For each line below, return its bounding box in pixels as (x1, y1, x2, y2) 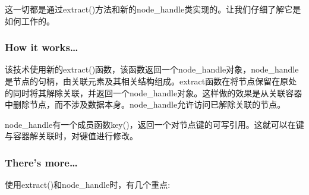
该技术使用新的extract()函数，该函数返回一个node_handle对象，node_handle (5, 63, 299, 76)
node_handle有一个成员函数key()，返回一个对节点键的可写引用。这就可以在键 (5, 118, 304, 130)
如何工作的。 (5, 14, 55, 27)
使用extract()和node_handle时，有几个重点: (5, 178, 171, 191)
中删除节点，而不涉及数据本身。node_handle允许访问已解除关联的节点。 (5, 98, 286, 111)
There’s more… (5, 155, 78, 169)
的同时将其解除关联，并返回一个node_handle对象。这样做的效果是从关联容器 (5, 86, 302, 99)
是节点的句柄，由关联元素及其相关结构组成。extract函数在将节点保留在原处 (5, 75, 297, 87)
